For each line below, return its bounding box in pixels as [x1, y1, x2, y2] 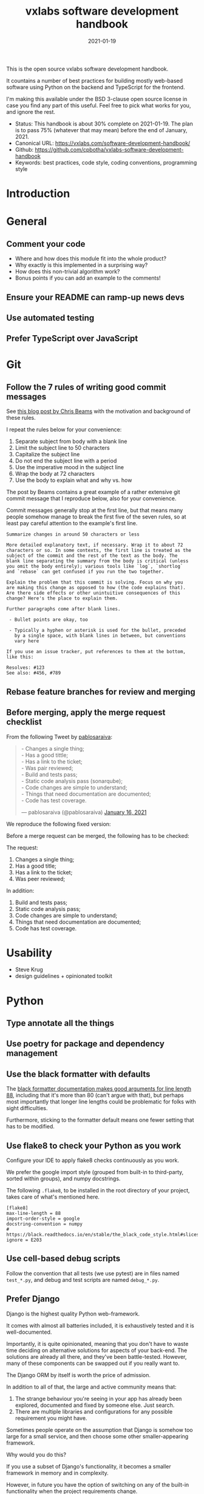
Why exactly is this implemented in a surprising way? [15, 261, 148, 269]
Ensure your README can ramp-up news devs [6, 292, 185, 302]
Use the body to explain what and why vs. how [15, 476, 132, 484]
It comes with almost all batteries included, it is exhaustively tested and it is [6, 1322, 194, 1329]
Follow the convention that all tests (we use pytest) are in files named [6, 1269, 180, 1277]
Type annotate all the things [6, 1018, 114, 1028]
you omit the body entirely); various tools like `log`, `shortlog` [6, 564, 183, 570]
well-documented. [6, 1328, 52, 1336]
